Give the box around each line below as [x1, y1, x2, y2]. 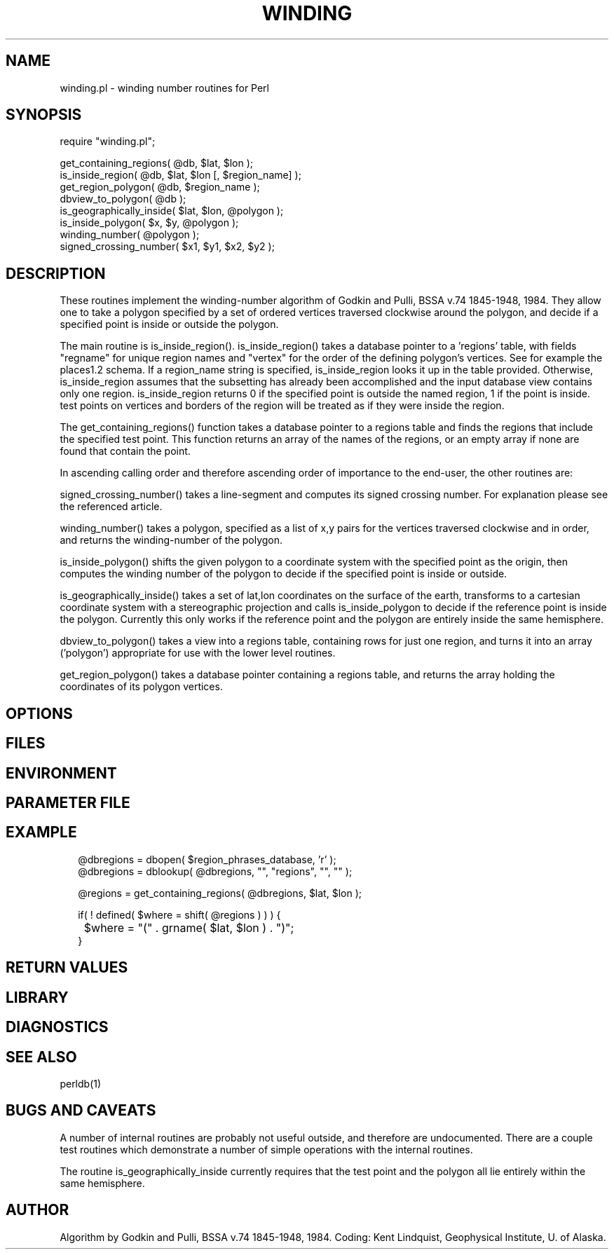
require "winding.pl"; [60, 135, 156, 148]
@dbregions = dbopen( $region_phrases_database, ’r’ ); [78, 853, 336, 865]
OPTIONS [6, 704, 73, 722]
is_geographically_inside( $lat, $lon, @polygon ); [60, 205, 284, 217]
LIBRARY [6, 988, 69, 1006]
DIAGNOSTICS [6, 1018, 109, 1036]
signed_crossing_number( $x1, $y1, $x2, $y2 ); [60, 240, 275, 253]
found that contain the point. [60, 445, 191, 458]
